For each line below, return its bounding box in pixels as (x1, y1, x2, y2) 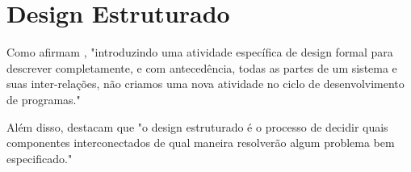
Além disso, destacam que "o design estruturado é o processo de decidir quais (6, 118, 388, 135)
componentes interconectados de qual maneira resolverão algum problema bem (6, 134, 395, 151)
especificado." (6, 149, 73, 166)
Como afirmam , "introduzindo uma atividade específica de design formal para (6, 44, 393, 61)
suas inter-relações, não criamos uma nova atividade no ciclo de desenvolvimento (6, 75, 405, 92)
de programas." (6, 90, 81, 107)
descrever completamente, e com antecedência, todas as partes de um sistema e (6, 59, 397, 76)
